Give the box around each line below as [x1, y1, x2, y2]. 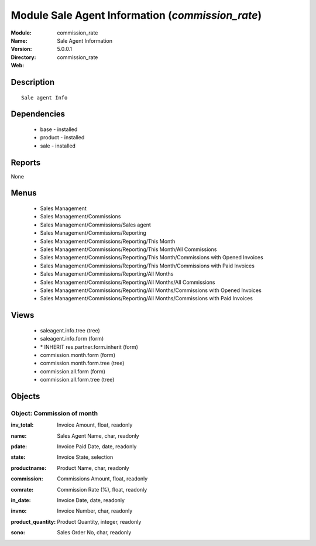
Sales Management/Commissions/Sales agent [40, 221, 152, 228]
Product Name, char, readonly [57, 464, 129, 471]
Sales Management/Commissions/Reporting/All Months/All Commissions [40, 279, 215, 286]
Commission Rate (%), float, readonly [57, 486, 147, 493]
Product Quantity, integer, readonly [57, 518, 142, 525]
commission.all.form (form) [40, 368, 105, 375]
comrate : [11, 486, 34, 493]
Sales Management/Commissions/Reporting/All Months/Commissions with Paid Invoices [40, 295, 253, 302]
